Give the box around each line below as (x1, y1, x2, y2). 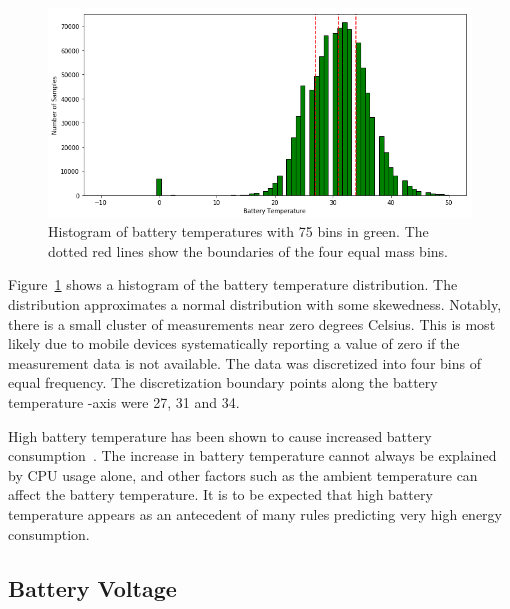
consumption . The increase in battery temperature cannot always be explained (8, 445, 497, 466)
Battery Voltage (8, 572, 177, 603)
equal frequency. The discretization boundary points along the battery (8, 372, 438, 393)
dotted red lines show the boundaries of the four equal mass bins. (48, 240, 448, 261)
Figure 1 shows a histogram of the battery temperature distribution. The (8, 274, 458, 295)
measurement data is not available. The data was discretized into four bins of (8, 352, 481, 373)
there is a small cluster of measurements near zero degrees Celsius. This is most (8, 313, 496, 334)
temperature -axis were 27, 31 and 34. (8, 391, 240, 412)
